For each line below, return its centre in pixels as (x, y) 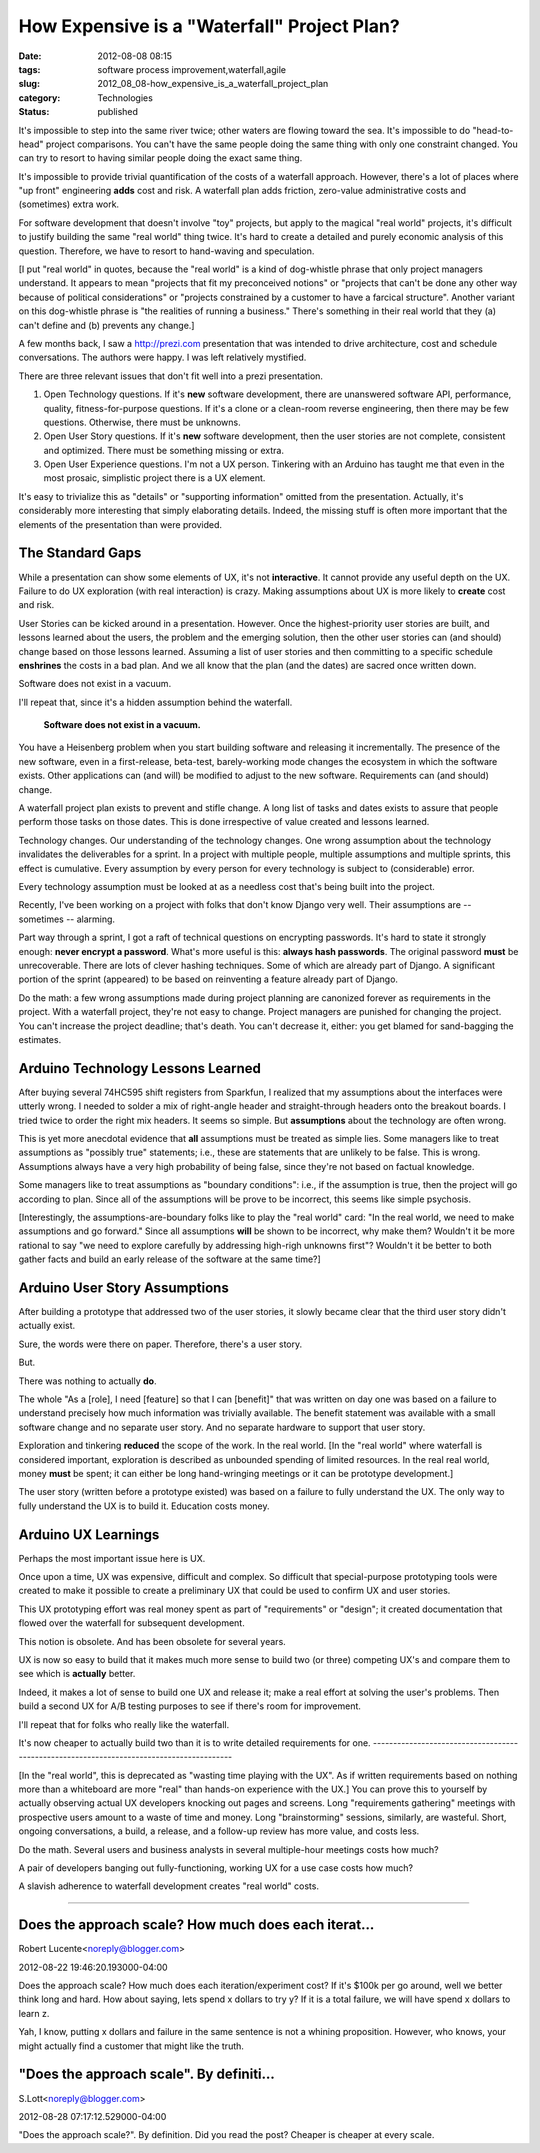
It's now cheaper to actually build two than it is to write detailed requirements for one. (194, 1742)
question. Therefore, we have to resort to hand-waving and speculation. (166, 251)
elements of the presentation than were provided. (120, 524)
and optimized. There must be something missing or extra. (164, 450)
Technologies (125, 97)
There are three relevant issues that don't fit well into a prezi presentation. (171, 376)
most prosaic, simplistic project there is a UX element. (154, 478)
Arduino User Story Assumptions (123, 1287)
